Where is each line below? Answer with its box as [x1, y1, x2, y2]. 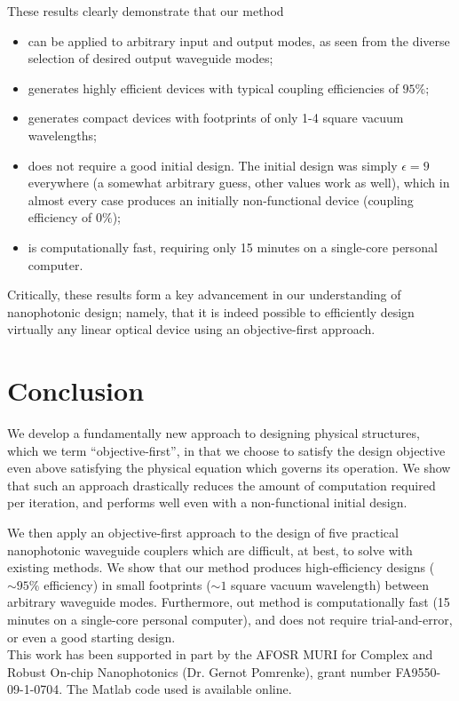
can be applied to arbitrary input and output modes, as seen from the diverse [28, 31, 450, 50]
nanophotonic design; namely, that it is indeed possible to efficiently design [7, 302, 415, 321]
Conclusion [7, 372, 145, 409]
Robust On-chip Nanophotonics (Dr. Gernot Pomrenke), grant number [7, 662, 392, 681]
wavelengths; [28, 125, 97, 144]
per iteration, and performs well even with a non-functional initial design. [7, 493, 408, 512]
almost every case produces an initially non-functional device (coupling [28, 190, 414, 209]
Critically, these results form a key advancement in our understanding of [7, 285, 401, 304]
